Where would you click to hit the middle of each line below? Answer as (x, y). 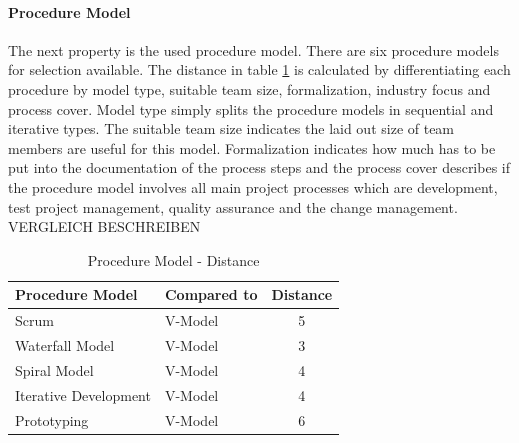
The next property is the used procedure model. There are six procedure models (253, 49)
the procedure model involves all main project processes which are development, (253, 186)
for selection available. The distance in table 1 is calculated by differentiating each (259, 69)
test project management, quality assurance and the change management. (233, 206)
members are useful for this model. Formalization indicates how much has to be (252, 147)
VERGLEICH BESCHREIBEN (104, 226)
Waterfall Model (65, 345)
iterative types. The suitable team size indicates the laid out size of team (231, 128)
